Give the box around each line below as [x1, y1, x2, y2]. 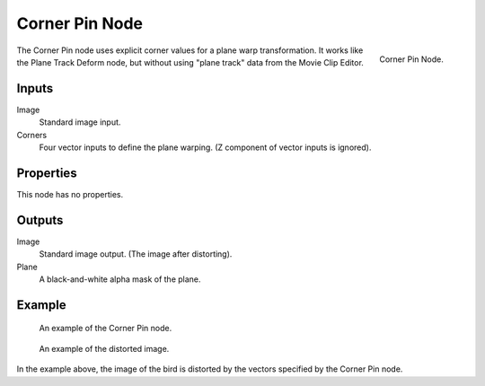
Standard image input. [39, 117, 121, 127]
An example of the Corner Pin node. [39, 323, 172, 334]
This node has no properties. [16, 189, 124, 199]
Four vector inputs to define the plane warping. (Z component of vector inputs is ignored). [39, 142, 372, 153]
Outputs [16, 212, 64, 228]
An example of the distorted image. [39, 343, 170, 354]
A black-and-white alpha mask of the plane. [39, 274, 201, 285]
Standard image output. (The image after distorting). [39, 249, 233, 259]
